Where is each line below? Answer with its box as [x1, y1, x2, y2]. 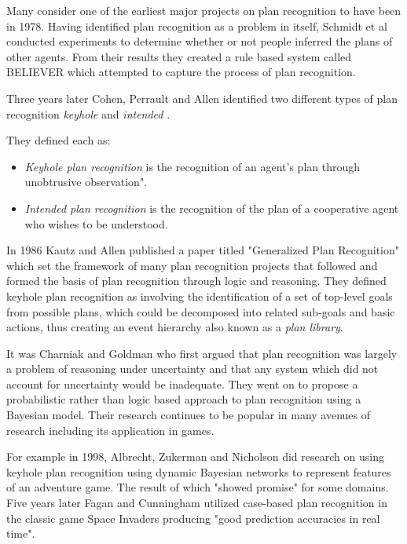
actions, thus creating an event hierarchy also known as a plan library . [6, 319, 343, 335]
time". [6, 525, 35, 542]
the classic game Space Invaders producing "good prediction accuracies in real [6, 509, 380, 526]
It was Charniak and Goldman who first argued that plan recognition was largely [6, 345, 398, 361]
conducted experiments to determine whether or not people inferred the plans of [6, 33, 393, 49]
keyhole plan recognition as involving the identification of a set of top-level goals [6, 287, 393, 304]
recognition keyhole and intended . [6, 105, 170, 122]
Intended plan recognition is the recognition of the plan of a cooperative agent [24, 199, 399, 216]
